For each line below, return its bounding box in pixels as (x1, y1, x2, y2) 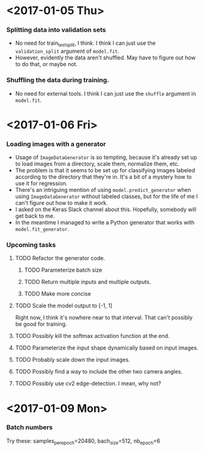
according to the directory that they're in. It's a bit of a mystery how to (15, 173, 192, 181)
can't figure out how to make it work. (15, 199, 108, 207)
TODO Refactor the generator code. (15, 255, 106, 262)
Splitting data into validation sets (6, 26, 106, 34)
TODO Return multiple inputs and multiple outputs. (24, 278, 151, 286)
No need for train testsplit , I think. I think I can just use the (15, 39, 156, 48)
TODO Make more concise (24, 290, 92, 297)
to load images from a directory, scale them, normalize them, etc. (15, 160, 180, 167)
